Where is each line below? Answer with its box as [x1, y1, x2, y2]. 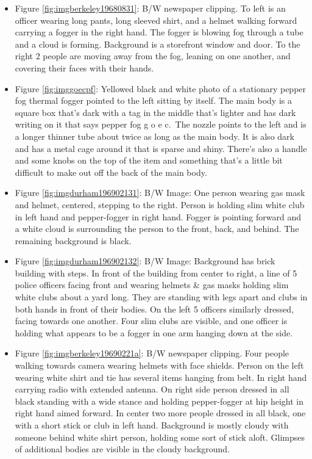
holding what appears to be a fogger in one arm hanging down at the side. [15, 326, 293, 339]
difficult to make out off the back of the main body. [15, 165, 207, 178]
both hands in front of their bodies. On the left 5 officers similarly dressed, [15, 302, 294, 315]
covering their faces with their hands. [15, 61, 154, 74]
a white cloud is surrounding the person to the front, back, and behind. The [15, 222, 299, 235]
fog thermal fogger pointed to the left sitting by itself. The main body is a [15, 94, 292, 107]
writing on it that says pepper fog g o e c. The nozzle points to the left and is [15, 118, 307, 131]
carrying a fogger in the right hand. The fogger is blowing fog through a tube [15, 26, 303, 38]
